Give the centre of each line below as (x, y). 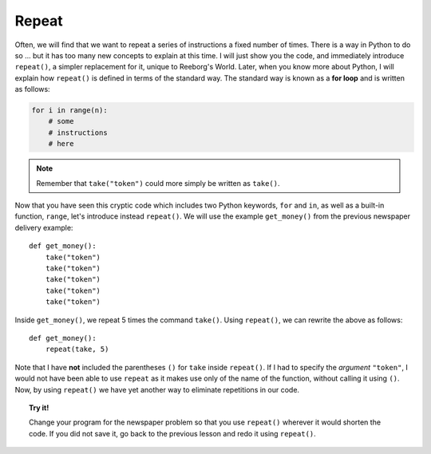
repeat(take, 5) (77, 349)
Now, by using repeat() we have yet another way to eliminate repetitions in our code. (157, 389)
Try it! (39, 408)
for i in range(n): (69, 111)
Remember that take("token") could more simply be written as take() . (158, 183)
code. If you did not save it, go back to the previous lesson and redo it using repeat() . (173, 433)
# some (61, 121)
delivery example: (44, 227)
